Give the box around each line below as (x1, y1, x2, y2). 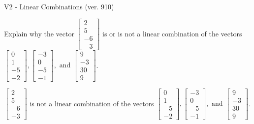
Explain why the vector (4, 28, 74, 38)
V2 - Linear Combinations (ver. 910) (4, 1, 114, 11)
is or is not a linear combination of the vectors (102, 28, 242, 38)
